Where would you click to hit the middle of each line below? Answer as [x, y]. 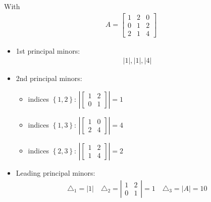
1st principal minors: [48, 50]
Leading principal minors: [56, 172]
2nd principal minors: [49, 78]
